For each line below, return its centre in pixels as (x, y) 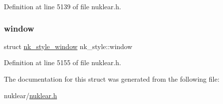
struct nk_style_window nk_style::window (68, 46)
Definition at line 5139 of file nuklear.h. (63, 6)
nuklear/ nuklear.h (31, 95)
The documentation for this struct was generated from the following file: (112, 79)
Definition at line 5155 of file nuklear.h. (63, 62)
